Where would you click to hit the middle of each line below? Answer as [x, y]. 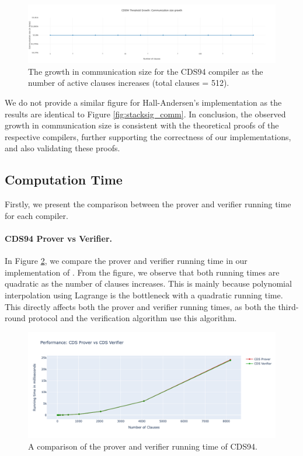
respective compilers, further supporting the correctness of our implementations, [148, 136]
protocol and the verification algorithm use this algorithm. [133, 318]
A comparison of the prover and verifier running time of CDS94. [143, 446]
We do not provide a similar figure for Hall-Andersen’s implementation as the [143, 102]
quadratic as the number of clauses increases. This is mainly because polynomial [148, 283]
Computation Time [64, 180]
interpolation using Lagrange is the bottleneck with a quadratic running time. [144, 295]
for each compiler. [36, 215]
